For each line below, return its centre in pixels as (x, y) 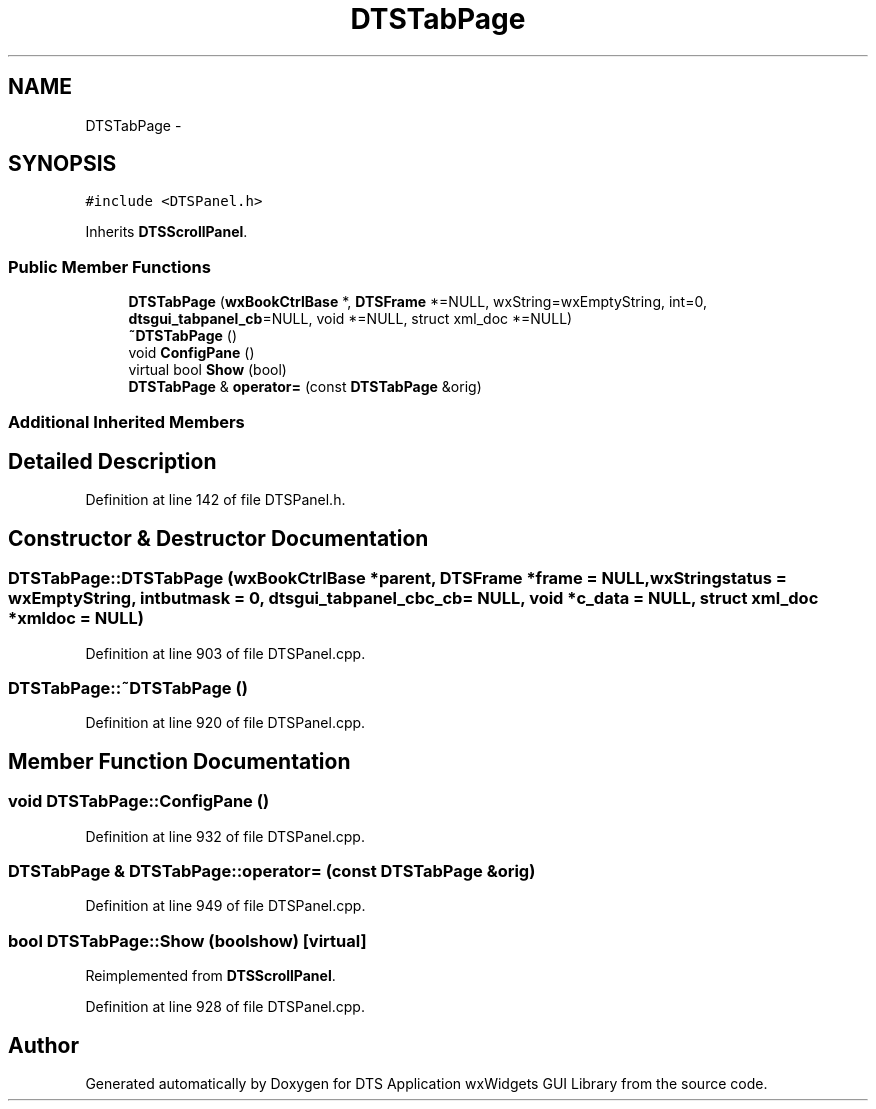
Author (43, 1045)
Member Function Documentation (179, 761)
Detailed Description (112, 461)
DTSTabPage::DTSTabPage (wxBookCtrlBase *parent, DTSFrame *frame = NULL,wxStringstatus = (397, 578)
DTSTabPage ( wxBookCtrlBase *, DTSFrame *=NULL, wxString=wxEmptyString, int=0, (417, 302)
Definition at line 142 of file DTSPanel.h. (215, 500)
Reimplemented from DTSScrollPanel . (210, 976)
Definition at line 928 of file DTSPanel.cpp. (225, 1007)
